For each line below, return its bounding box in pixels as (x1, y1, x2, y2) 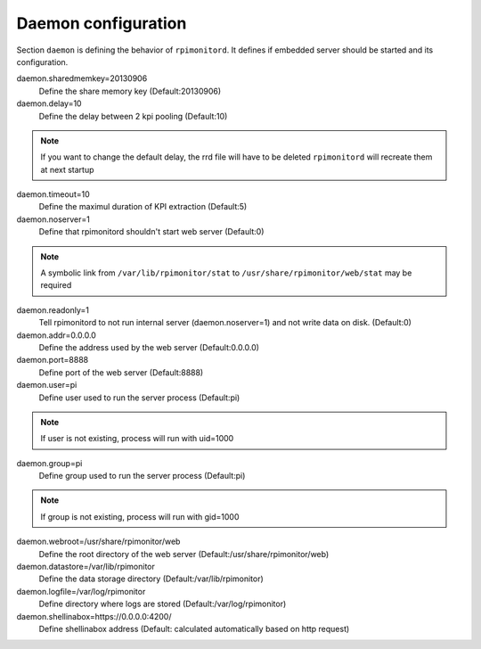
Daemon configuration (16, 13, 187, 33)
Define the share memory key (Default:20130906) (38, 86, 222, 96)
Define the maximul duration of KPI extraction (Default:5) (38, 201, 248, 212)
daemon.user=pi (16, 380, 77, 390)
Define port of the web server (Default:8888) (38, 366, 204, 378)
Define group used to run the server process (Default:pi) (38, 471, 246, 481)
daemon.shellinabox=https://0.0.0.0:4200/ (16, 611, 172, 621)
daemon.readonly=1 (16, 304, 89, 316)
